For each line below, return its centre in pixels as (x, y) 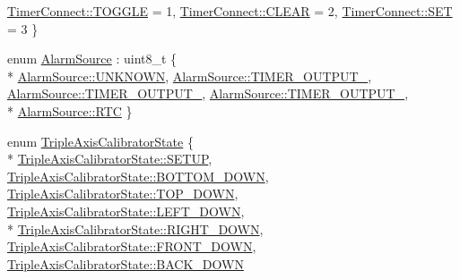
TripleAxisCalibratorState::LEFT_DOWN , (126, 211)
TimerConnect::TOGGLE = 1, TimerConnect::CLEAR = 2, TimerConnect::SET (230, 11)
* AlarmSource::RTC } (70, 110)
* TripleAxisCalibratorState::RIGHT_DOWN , (135, 228)
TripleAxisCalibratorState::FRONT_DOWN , (132, 246)
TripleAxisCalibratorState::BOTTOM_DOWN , (138, 176)
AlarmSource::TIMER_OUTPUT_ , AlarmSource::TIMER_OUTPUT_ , (208, 93)
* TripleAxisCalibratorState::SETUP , (110, 159)
